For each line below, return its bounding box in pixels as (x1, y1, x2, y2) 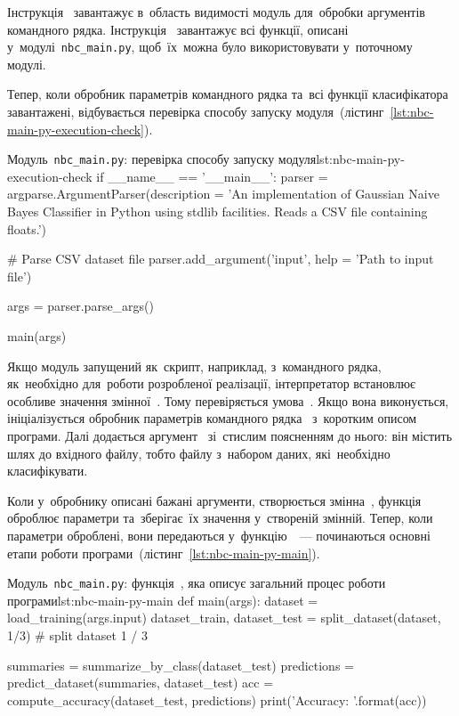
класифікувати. (7, 461, 88, 480)
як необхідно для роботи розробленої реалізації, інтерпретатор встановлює (7, 374, 415, 393)
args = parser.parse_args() (7, 297, 155, 315)
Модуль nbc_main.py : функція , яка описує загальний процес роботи (7, 574, 386, 592)
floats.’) (7, 219, 47, 238)
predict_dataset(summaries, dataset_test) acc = (7, 673, 274, 692)
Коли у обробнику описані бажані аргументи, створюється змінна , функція (7, 491, 422, 509)
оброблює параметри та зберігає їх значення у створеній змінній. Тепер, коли (7, 509, 433, 527)
